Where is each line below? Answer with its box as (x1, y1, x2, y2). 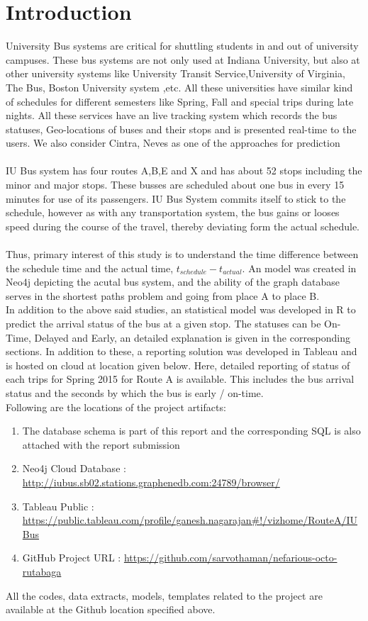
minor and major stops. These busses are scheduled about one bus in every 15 (6, 177, 345, 192)
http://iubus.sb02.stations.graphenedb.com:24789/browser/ (22, 474, 280, 489)
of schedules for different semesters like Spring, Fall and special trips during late (6, 94, 354, 108)
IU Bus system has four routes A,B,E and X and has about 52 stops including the (6, 163, 362, 178)
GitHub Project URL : (22, 550, 121, 565)
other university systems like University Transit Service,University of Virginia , (6, 66, 345, 81)
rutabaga (22, 564, 62, 578)
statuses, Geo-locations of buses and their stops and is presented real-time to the (6, 121, 357, 136)
